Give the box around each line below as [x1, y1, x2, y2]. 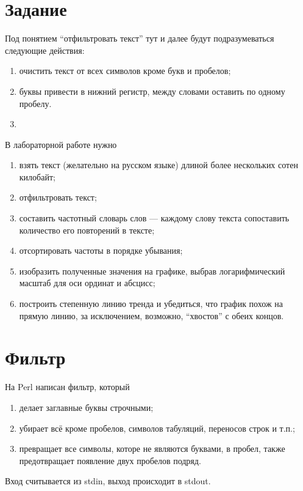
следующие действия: [5, 43, 85, 56]
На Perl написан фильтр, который [5, 380, 130, 393]
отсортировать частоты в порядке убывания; [19, 244, 183, 257]
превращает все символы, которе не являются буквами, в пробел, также [19, 442, 285, 455]
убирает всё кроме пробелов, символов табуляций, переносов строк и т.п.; [19, 421, 295, 434]
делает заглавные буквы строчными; [19, 401, 154, 413]
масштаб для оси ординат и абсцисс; [19, 276, 155, 289]
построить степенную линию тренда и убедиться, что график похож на [19, 297, 283, 310]
